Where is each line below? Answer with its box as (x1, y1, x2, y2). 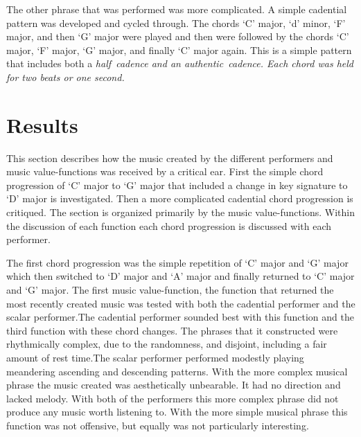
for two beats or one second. (6, 69, 125, 84)
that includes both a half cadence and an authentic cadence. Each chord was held (6, 56, 353, 71)
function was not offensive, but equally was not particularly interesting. (6, 418, 309, 432)
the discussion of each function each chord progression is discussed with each (6, 218, 331, 233)
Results (6, 110, 78, 139)
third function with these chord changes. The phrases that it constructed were (6, 323, 338, 337)
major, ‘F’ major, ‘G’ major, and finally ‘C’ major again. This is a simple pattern (6, 42, 352, 57)
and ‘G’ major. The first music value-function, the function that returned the (6, 283, 334, 297)
